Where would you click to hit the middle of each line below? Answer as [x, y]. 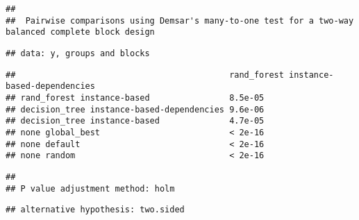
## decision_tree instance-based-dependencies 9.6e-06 [135, 109]
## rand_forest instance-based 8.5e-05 [135, 98]
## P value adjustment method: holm [90, 188]
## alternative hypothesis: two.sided [95, 210]
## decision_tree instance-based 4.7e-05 [135, 121]
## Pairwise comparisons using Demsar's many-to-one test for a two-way [180, 20]
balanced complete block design [80, 32]
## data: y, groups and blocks [78, 53]
